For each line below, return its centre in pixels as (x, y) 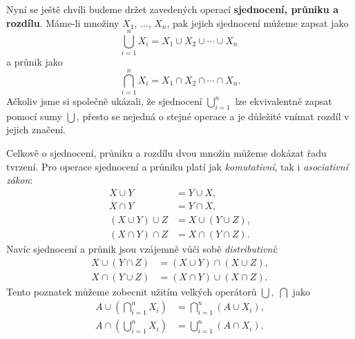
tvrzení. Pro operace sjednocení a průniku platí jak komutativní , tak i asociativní (177, 166)
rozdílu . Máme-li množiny (63, 22)
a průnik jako (35, 62)
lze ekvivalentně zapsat (284, 101)
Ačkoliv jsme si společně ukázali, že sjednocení (104, 101)
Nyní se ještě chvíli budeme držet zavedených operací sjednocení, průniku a (172, 9)
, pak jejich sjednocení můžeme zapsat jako (258, 22)
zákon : (20, 180)
